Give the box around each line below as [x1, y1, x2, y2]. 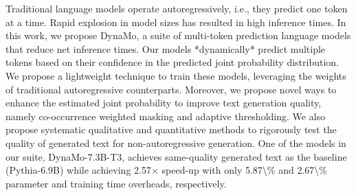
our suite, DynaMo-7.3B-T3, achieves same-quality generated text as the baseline [5, 149, 347, 163]
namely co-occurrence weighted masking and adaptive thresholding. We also [5, 108, 326, 123]
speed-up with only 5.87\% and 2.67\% [162, 163, 327, 177]
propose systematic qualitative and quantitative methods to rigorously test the [5, 122, 337, 137]
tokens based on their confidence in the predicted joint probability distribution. [5, 55, 340, 69]
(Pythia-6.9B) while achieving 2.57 [5, 163, 151, 177]
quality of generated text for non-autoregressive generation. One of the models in [5, 135, 346, 150]
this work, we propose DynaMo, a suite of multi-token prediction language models [5, 28, 351, 43]
